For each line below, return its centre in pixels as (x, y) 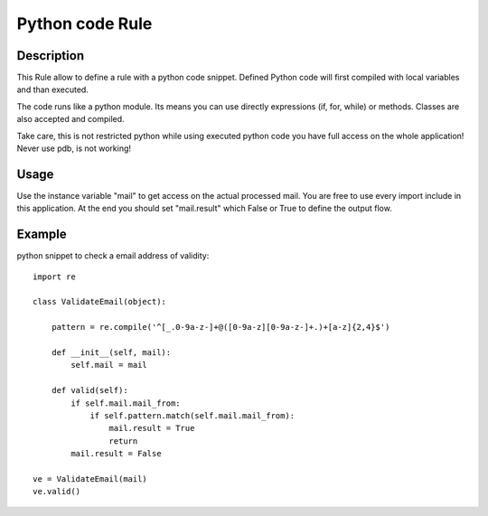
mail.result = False (116, 454)
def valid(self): (89, 390)
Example (42, 235)
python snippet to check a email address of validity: (113, 256)
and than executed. (53, 89)
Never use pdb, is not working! (74, 148)
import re (54, 277)
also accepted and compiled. (71, 119)
